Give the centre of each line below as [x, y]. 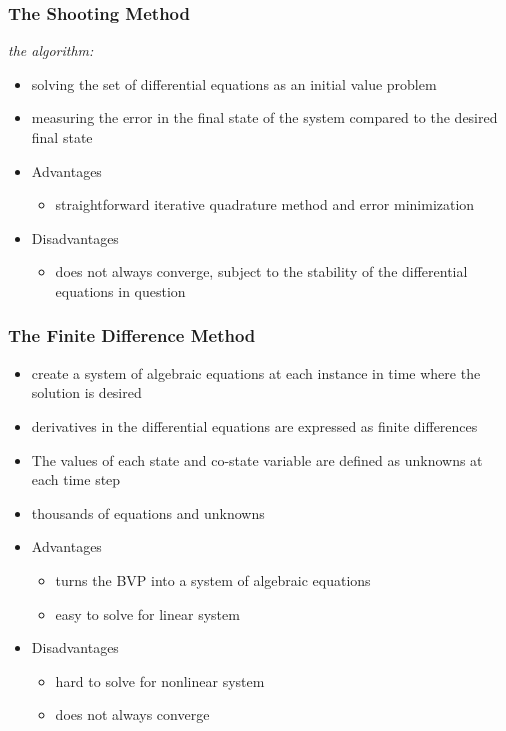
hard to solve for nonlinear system [160, 680]
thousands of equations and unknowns [148, 512]
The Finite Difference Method [132, 335]
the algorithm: [51, 50]
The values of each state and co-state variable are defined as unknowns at [257, 459]
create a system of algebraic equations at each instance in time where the [256, 372]
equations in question [120, 290]
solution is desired [86, 392]
